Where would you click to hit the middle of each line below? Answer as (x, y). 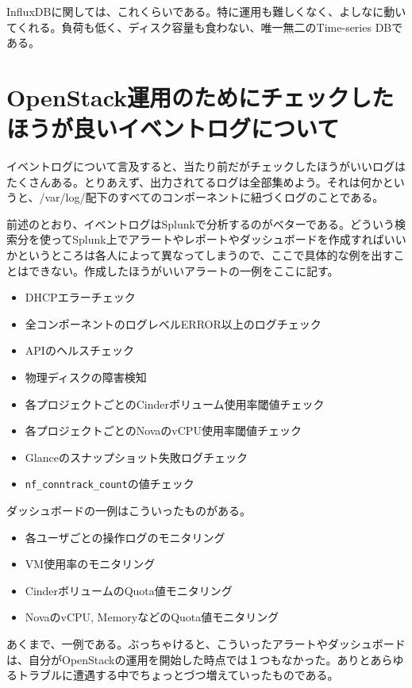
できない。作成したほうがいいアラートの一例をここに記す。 (183, 270)
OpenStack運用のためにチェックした (200, 96)
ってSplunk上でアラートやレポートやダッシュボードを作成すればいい (228, 239)
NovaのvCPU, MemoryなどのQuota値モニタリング (152, 617)
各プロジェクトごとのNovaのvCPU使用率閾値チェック (163, 430)
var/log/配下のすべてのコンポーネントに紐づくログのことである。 (214, 197)
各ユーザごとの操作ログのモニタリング (125, 537)
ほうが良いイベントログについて (173, 128)
